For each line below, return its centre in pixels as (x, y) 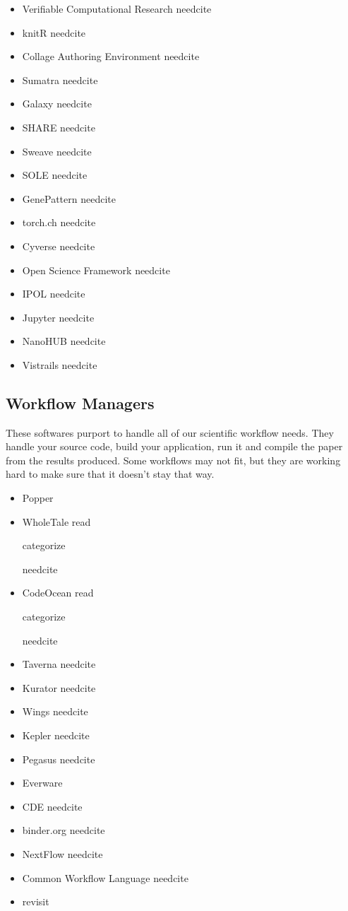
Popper (38, 498)
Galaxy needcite (57, 104)
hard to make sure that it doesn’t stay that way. (110, 474)
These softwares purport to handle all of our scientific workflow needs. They (170, 432)
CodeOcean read (58, 593)
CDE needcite (52, 806)
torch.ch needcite (59, 222)
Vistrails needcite (60, 364)
